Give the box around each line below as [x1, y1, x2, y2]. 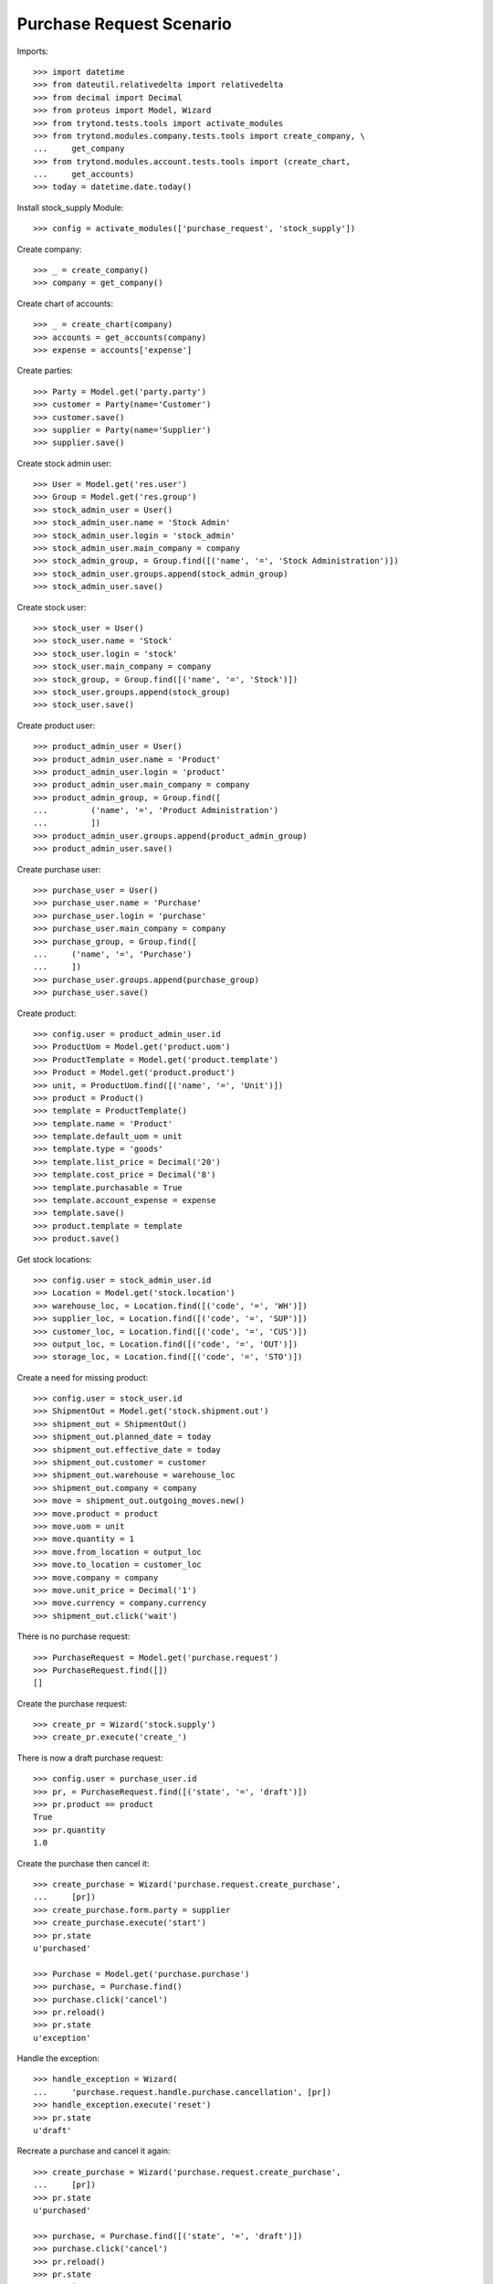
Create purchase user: [16, 863, 101, 874]
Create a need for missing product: [16, 1371, 149, 1383]
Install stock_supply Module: [16, 202, 124, 213]
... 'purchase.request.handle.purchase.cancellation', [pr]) [33, 2087, 332, 2097]
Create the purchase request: [16, 1697, 128, 1708]
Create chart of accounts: [16, 298, 114, 309]
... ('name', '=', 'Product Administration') [33, 805, 278, 816]
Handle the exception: [16, 2053, 100, 2064]
